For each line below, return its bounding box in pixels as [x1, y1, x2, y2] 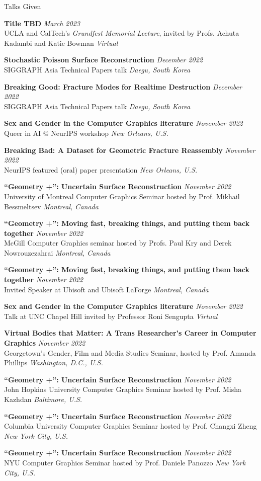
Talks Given [4, 1, 41, 11]
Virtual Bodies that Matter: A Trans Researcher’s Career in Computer [4, 328, 256, 338]
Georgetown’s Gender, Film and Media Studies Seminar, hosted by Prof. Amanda [4, 347, 256, 358]
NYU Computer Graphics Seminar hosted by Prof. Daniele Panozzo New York [4, 457, 246, 467]
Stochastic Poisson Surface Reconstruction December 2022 [4, 54, 203, 65]
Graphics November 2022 [4, 338, 85, 348]
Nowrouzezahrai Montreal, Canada [4, 247, 111, 258]
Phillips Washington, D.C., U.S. [4, 357, 103, 368]
